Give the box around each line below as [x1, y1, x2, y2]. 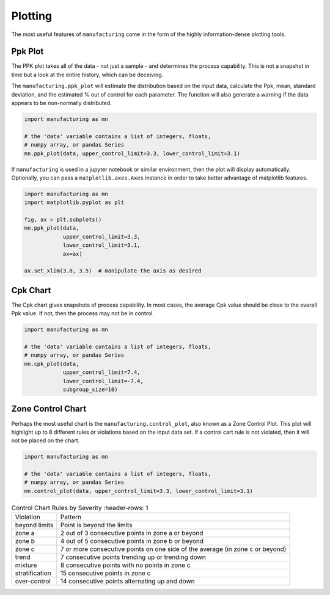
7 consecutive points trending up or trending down [60, 553, 206, 561]
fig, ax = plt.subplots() [24, 216, 102, 223]
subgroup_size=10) [62, 386, 119, 393]
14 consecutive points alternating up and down [60, 577, 195, 586]
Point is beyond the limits [60, 521, 133, 530]
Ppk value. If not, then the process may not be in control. [11, 310, 155, 317]
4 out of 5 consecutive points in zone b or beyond [60, 537, 204, 546]
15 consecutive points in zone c [60, 569, 151, 577]
